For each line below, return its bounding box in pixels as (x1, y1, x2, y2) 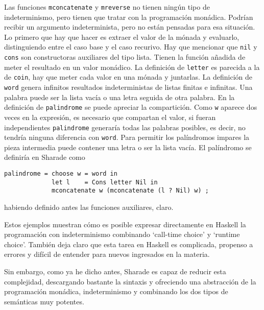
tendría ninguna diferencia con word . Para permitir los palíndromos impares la (4, 132, 250, 142)
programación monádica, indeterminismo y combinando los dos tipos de (4, 286, 228, 297)
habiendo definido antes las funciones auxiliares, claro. (4, 202, 174, 212)
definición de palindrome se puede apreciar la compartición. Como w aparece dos (4, 102, 257, 112)
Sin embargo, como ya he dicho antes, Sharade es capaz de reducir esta (4, 266, 226, 276)
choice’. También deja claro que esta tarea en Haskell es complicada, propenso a (4, 239, 253, 249)
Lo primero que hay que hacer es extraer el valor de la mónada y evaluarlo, (4, 31, 239, 42)
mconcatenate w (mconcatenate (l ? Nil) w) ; (52, 187, 209, 195)
